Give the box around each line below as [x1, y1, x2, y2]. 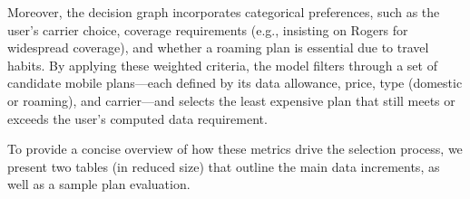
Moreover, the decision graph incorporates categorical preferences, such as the [7, 3, 440, 21]
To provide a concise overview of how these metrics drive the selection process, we [7, 139, 463, 158]
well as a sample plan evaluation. [7, 175, 191, 194]
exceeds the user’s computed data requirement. [7, 109, 268, 128]
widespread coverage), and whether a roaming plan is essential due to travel [7, 38, 429, 57]
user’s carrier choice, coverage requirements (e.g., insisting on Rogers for [7, 20, 408, 39]
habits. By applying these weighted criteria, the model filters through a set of [7, 55, 437, 74]
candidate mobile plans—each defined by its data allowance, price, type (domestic [7, 73, 463, 92]
